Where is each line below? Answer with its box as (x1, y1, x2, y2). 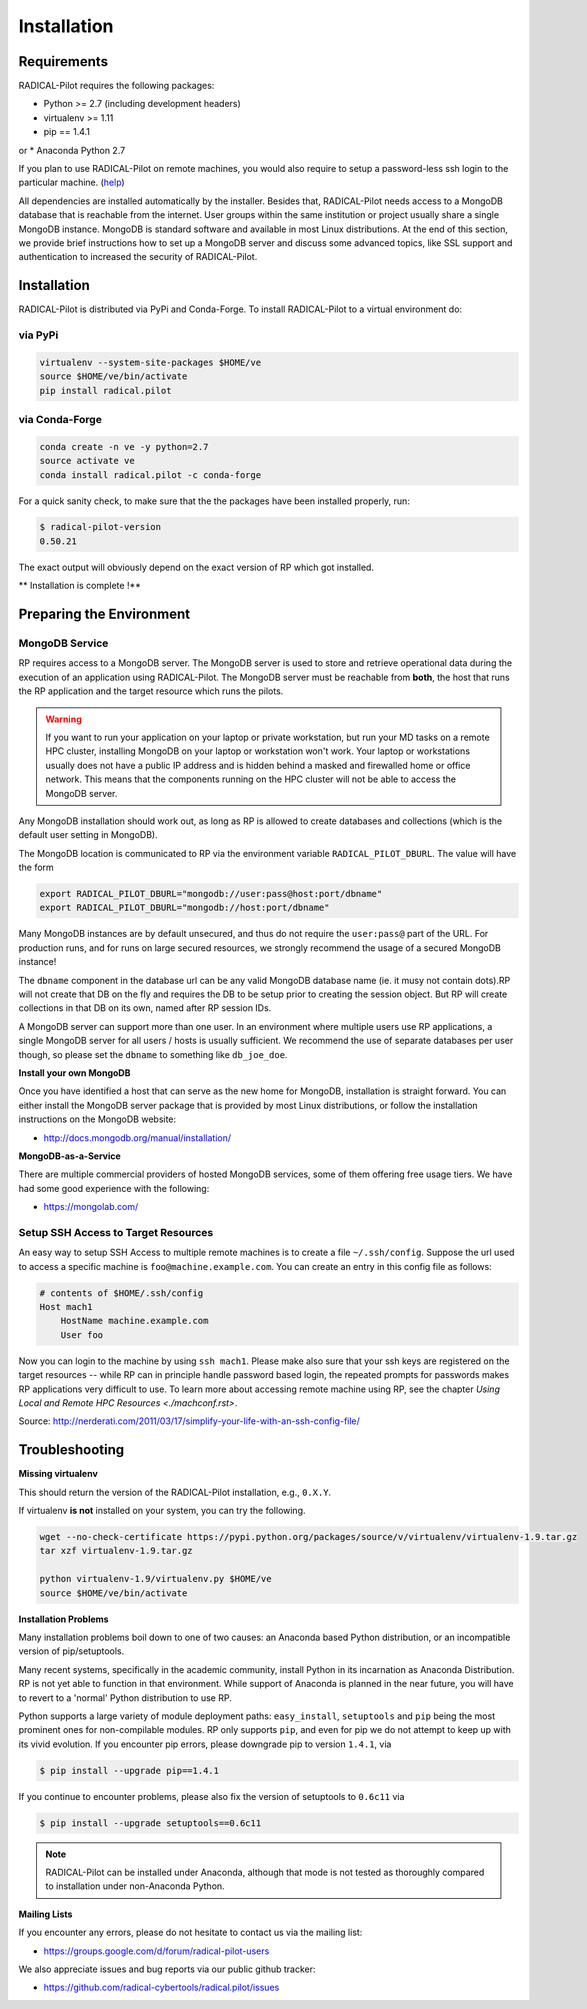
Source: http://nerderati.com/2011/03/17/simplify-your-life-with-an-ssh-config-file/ (18, 1415, 360, 1427)
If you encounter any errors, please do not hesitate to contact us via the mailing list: (18, 1926, 363, 1939)
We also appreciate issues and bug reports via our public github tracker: (18, 1963, 316, 1975)
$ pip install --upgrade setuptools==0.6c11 (39, 1817, 262, 1829)
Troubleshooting (18, 1441, 125, 1459)
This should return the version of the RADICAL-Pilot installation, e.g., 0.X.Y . (18, 1486, 332, 1498)
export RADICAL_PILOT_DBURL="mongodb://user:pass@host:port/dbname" (39, 888, 383, 900)
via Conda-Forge (18, 412, 102, 426)
